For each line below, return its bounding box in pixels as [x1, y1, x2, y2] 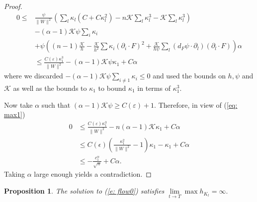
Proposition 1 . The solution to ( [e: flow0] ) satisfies [4, 186, 165, 196]
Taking [4, 169, 25, 179]
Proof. [4, 1, 22, 11]
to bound [98, 82, 126, 93]
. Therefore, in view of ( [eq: [154, 99, 238, 110]
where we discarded [4, 70, 63, 81]
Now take [4, 99, 33, 110]
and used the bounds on [153, 70, 226, 81]
